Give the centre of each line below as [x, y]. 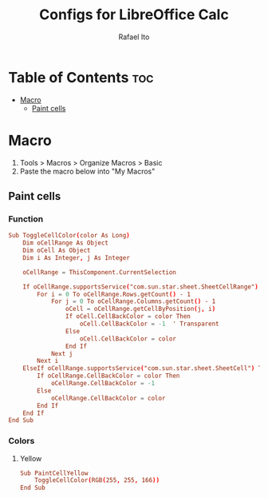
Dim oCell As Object [57, 251]
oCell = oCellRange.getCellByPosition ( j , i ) [140, 309]
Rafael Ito [134, 37]
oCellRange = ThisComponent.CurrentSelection [100, 272]
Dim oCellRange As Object [66, 243]
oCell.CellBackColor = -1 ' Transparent [149, 324]
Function [26, 219]
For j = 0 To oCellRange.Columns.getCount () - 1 [133, 301]
